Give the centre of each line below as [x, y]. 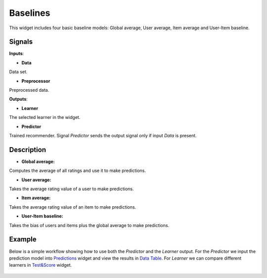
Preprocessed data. [29, 90]
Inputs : [17, 54]
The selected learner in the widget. [45, 117]
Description [28, 149]
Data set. [18, 72]
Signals [21, 42]
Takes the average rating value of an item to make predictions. [73, 207]
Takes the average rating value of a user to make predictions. [71, 189]
